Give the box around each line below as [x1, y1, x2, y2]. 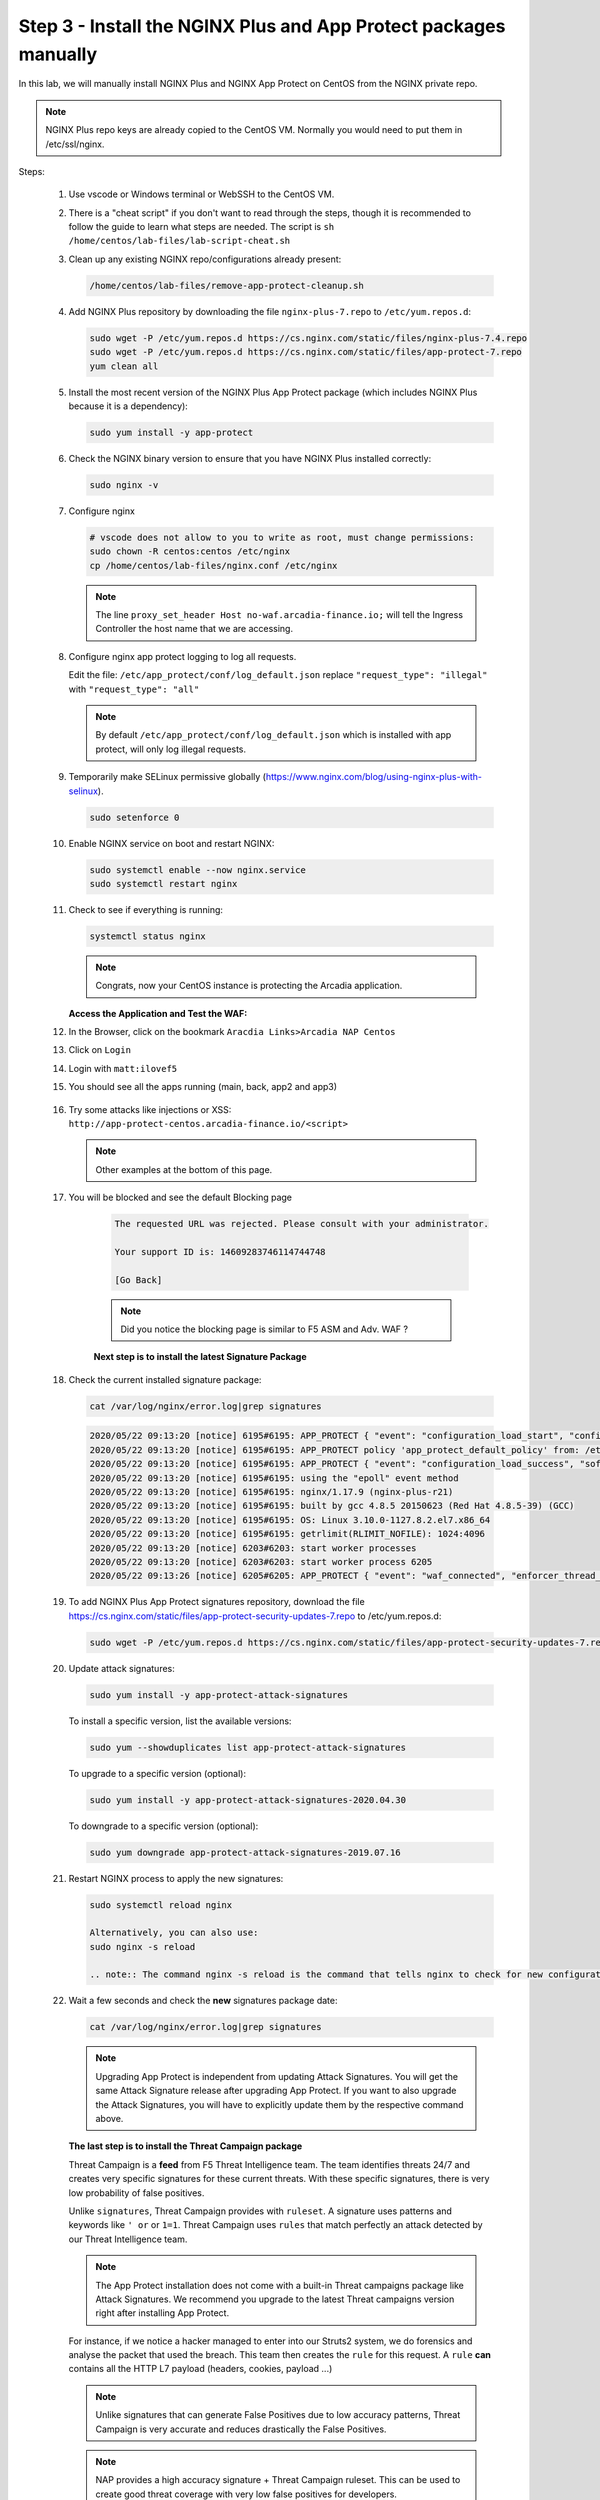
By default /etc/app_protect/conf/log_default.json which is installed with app [95, 729, 452, 741]
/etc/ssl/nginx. [45, 138, 105, 150]
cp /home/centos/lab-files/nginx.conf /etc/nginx [89, 560, 338, 571]
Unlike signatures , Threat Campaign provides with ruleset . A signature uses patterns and [68, 2205, 452, 2217]
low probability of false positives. [68, 2186, 205, 2199]
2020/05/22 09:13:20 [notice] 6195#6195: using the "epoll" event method [89, 1472, 459, 1484]
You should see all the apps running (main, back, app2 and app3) [68, 1081, 338, 1093]
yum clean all [89, 360, 159, 372]
